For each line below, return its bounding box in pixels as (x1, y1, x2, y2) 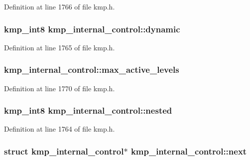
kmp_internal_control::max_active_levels (4, 63, 179, 76)
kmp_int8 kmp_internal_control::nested (4, 104, 172, 117)
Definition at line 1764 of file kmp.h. (4, 124, 115, 134)
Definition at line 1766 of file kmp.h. (4, 1, 115, 11)
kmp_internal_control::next (130, 145, 247, 157)
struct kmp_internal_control (4, 145, 124, 157)
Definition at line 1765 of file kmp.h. (4, 42, 115, 52)
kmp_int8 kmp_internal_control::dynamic (4, 22, 180, 35)
